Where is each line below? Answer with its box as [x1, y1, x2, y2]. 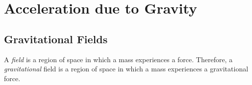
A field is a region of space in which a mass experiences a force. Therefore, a [4, 54, 233, 64]
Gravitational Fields [4, 31, 108, 46]
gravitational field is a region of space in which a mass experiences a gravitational [4, 64, 249, 74]
